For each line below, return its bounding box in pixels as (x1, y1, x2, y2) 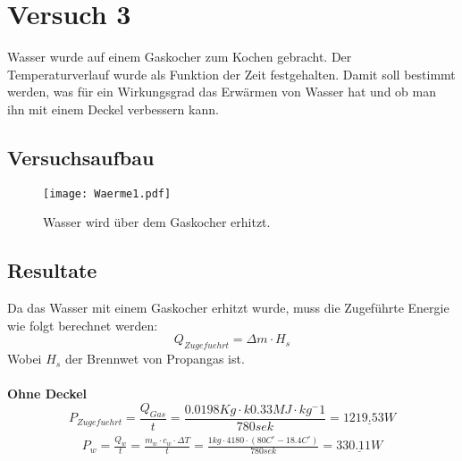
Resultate (7, 256, 97, 284)
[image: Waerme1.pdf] (43, 187, 172, 200)
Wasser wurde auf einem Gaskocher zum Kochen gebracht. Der (7, 47, 352, 66)
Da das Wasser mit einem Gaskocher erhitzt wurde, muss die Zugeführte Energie (7, 298, 449, 317)
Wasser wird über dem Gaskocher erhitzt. (43, 213, 271, 231)
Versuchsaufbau (7, 143, 155, 171)
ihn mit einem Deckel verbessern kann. (7, 99, 219, 118)
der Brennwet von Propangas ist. (64, 349, 245, 368)
